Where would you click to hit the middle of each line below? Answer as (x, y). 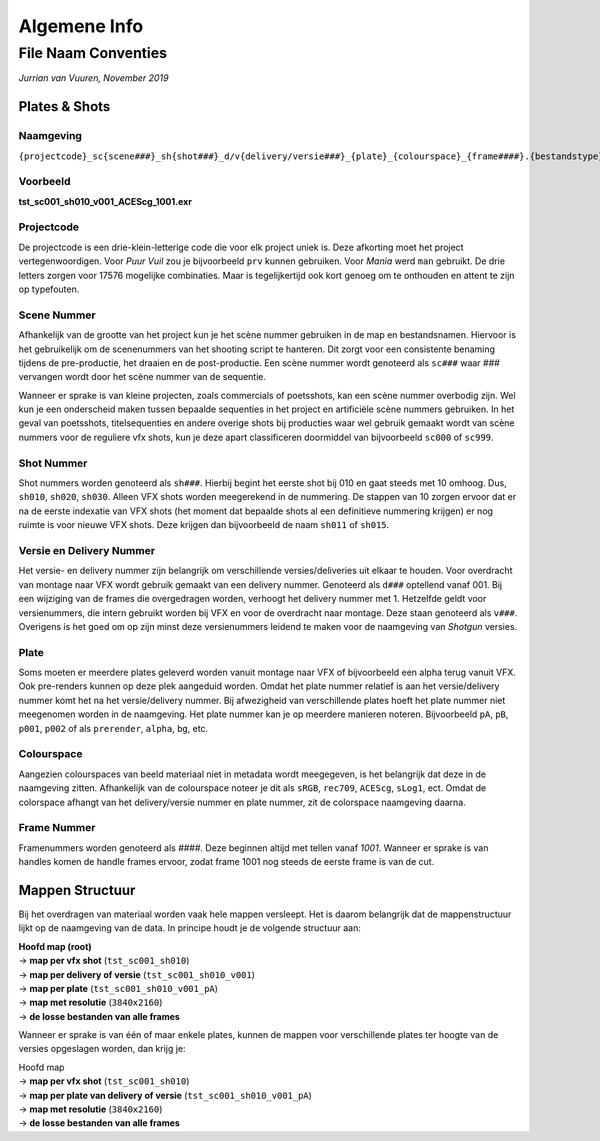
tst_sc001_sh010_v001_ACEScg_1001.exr (105, 201)
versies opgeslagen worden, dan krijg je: (102, 1049)
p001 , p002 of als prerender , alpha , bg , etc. (113, 728)
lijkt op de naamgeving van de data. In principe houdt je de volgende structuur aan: (190, 928)
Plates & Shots (64, 106)
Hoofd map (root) (55, 946)
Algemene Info (81, 26)
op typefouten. (49, 289)
